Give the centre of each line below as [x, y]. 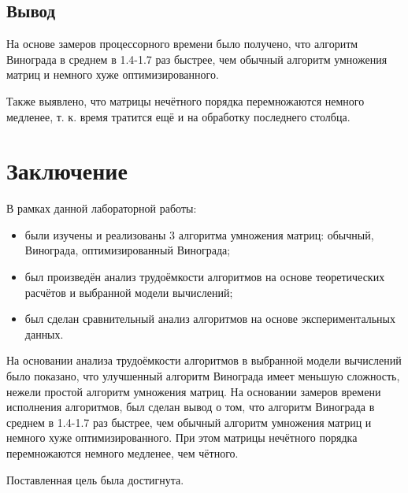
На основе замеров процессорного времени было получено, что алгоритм [182, 44]
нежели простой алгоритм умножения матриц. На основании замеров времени [194, 391]
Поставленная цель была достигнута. [95, 479]
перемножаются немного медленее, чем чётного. [122, 453]
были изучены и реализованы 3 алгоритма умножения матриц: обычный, [199, 234]
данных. [44, 334]
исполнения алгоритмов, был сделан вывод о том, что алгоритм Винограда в [191, 407]
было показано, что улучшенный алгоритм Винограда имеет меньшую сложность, [203, 376]
